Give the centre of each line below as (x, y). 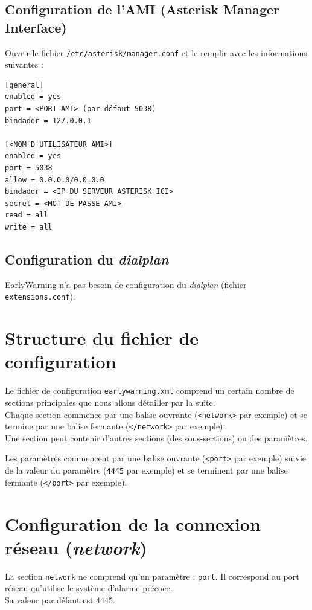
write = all (29, 227)
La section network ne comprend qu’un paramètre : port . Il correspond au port (152, 576)
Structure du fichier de (102, 338)
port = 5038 (29, 168)
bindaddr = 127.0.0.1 (48, 120)
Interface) (36, 27)
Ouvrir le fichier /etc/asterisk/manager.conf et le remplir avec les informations (156, 52)
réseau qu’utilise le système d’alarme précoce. (89, 588)
